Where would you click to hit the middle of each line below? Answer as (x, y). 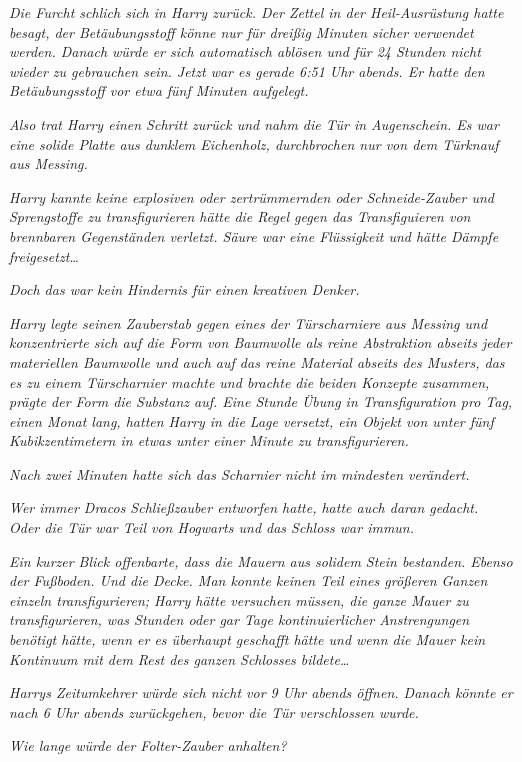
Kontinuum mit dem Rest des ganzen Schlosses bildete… (179, 658)
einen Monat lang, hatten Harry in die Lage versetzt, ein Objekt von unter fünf (251, 420)
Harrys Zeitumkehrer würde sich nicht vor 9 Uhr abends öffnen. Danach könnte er (261, 692)
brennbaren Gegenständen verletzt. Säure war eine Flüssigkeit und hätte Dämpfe (254, 235)
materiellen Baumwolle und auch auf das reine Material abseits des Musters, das (257, 361)
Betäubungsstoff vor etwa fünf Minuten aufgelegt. (159, 90)
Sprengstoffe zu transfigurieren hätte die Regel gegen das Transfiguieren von (240, 216)
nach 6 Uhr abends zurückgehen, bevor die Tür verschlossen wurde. (214, 711)
